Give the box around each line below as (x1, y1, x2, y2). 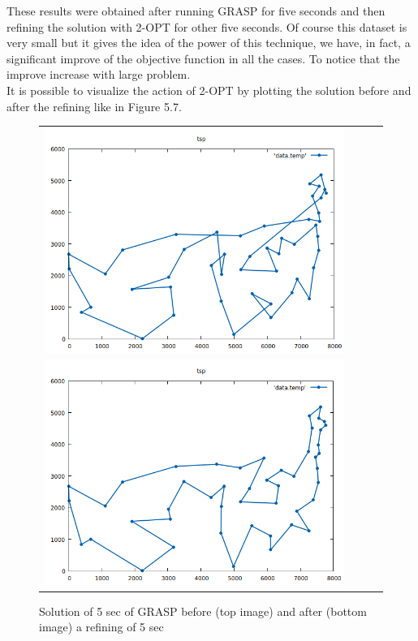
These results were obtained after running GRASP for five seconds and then (6, 2, 386, 19)
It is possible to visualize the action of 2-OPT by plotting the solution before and (6, 81, 412, 98)
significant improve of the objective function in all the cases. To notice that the (6, 49, 400, 67)
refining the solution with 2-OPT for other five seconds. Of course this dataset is (6, 18, 407, 35)
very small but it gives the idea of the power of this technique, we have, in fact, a (6, 34, 411, 51)
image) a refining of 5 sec (39, 618, 164, 635)
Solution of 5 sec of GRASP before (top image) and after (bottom (39, 602, 367, 619)
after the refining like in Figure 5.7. (6, 97, 182, 114)
